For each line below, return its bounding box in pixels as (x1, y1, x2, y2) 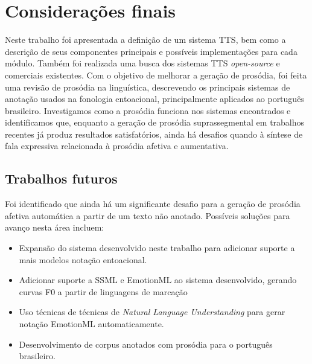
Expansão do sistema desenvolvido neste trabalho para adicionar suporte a (19, 241, 295, 254)
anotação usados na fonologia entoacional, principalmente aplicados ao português (5, 92, 304, 105)
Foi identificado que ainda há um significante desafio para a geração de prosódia (5, 197, 301, 210)
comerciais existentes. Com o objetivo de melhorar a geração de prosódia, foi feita (5, 68, 307, 81)
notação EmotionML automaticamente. (19, 318, 164, 330)
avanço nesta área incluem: (5, 221, 104, 234)
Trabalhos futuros (5, 169, 118, 188)
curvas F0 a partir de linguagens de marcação (19, 285, 188, 298)
